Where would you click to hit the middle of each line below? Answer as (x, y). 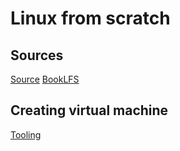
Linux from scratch (90, 18)
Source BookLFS (45, 79)
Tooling (26, 134)
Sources (37, 55)
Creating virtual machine (89, 110)
